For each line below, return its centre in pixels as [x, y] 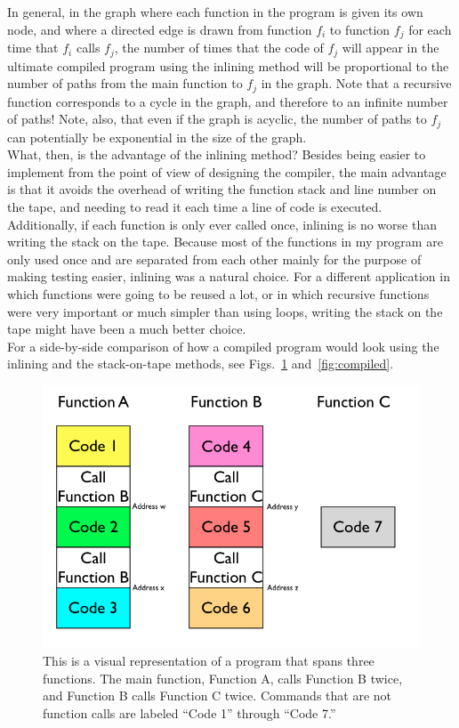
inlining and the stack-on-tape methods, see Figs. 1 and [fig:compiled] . [201, 364]
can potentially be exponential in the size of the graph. [157, 137]
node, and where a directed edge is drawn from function [160, 29]
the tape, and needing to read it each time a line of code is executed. [195, 206]
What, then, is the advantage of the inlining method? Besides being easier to [217, 154]
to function [360, 29]
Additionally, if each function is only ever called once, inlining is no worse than [222, 224]
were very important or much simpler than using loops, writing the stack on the [225, 311]
